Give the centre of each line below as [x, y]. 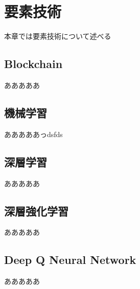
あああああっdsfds [33, 134]
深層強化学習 [36, 210]
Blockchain [33, 64]
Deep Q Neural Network [70, 260]
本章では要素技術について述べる [58, 36]
